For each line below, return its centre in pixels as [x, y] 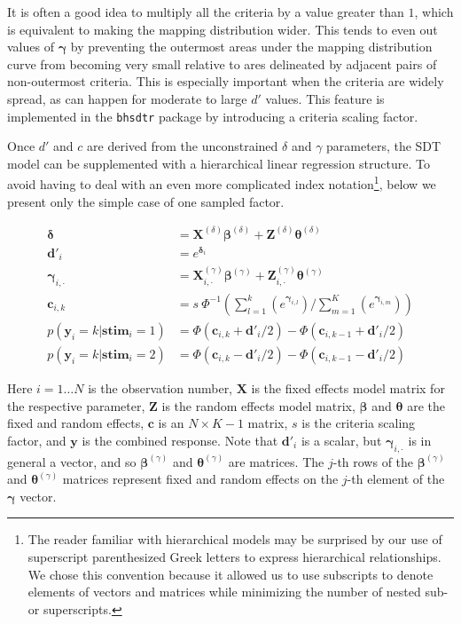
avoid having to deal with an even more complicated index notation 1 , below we [222, 183]
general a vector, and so [72, 461]
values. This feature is [325, 98]
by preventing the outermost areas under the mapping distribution [251, 47]
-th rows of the [373, 461]
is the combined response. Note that [180, 440]
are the [426, 405]
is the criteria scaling [359, 423]
